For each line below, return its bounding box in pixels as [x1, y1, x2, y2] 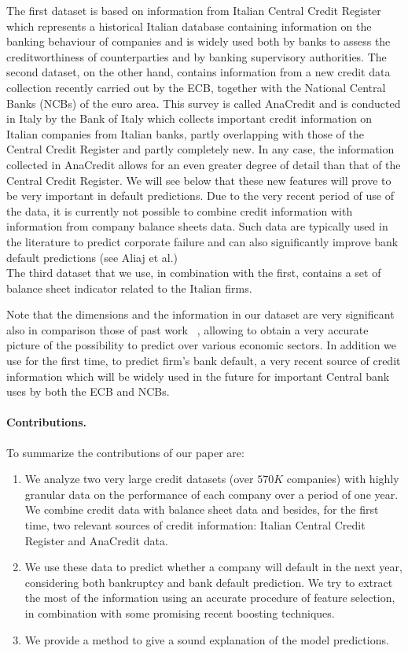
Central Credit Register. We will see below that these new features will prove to [6, 172, 391, 188]
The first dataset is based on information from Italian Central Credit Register [6, 2, 381, 18]
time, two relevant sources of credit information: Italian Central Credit [24, 517, 366, 533]
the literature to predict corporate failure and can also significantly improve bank [6, 233, 399, 249]
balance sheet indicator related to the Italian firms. [6, 279, 252, 296]
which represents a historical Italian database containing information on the [6, 17, 372, 34]
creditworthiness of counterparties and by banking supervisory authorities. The [6, 48, 387, 65]
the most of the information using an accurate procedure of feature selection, [24, 589, 395, 606]
